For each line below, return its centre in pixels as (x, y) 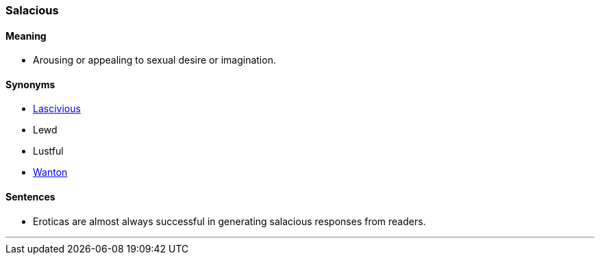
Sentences (30, 197)
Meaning (26, 36)
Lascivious (57, 109)
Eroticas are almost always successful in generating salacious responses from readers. (229, 221)
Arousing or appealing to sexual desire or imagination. (154, 60)
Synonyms (30, 84)
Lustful (48, 151)
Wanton (50, 172)
